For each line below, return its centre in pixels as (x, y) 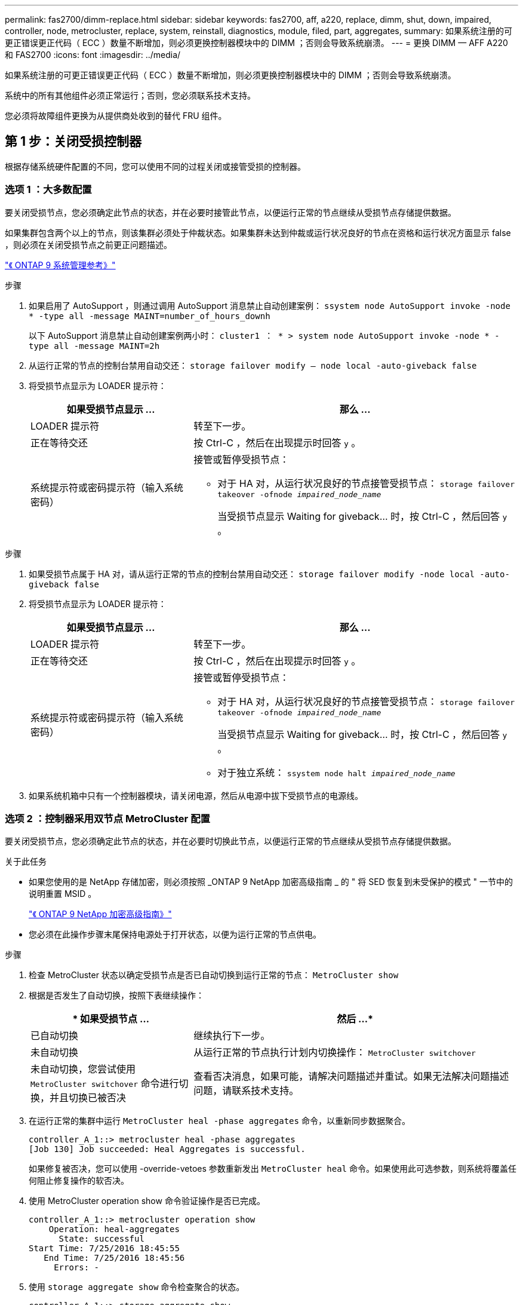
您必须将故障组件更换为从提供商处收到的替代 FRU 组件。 (116, 116)
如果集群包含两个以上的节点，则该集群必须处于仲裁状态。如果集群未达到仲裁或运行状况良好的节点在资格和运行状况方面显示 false (258, 232)
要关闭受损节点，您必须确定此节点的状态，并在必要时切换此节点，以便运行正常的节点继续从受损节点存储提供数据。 (230, 841)
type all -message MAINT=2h (94, 346)
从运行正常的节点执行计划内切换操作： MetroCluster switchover (335, 1053)
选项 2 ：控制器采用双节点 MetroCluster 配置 (107, 818)
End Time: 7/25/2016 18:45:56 (114, 1258)
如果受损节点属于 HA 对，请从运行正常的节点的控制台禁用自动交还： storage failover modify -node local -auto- (269, 574)
